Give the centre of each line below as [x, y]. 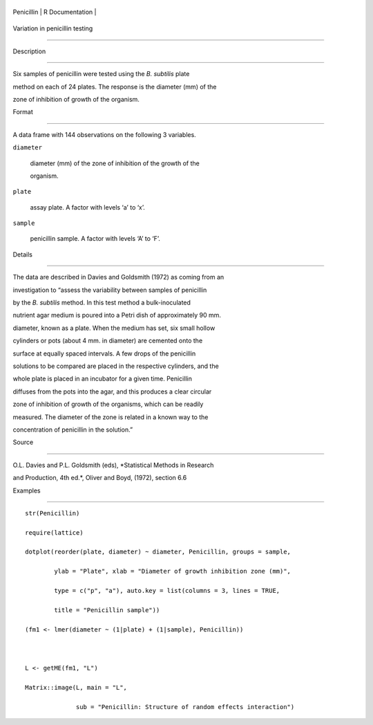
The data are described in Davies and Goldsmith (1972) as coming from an [118, 277]
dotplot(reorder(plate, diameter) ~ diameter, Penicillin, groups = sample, [158, 552]
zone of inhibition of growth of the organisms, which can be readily [108, 404]
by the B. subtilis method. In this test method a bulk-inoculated [102, 303]
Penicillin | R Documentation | [55, 12]
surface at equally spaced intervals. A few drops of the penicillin [104, 354]
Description [29, 51]
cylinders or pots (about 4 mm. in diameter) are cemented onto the [108, 341]
